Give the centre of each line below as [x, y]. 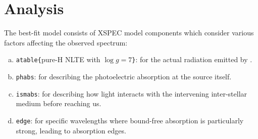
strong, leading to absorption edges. [71, 130]
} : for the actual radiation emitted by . [192, 59]
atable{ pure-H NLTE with [58, 59]
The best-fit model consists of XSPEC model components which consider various [129, 33]
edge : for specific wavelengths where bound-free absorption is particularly [130, 120]
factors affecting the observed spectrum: [66, 42]
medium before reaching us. [59, 103]
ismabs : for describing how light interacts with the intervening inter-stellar [132, 93]
